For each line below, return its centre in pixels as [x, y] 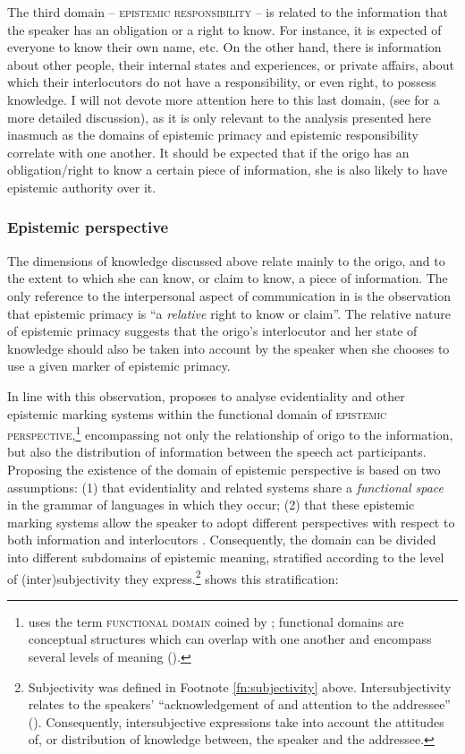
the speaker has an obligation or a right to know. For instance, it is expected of [224, 29]
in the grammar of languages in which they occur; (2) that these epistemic [211, 505]
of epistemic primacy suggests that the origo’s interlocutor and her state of [212, 331]
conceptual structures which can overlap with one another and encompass [230, 639]
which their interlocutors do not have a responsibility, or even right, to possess [222, 82]
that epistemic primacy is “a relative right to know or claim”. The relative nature [229, 313]
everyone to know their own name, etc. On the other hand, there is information [224, 47]
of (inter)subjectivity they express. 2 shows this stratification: [173, 577]
